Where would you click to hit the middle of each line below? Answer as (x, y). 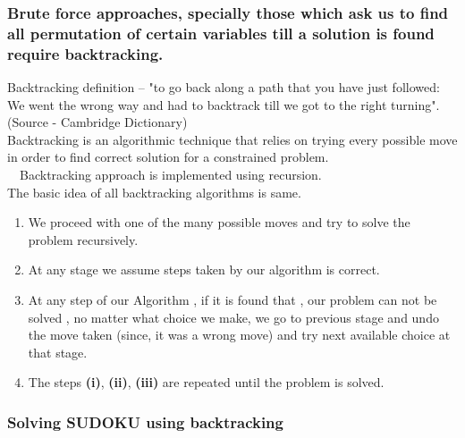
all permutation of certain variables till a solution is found (221, 33)
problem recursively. (83, 239)
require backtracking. (85, 53)
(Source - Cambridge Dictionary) (97, 122)
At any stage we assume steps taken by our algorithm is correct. (204, 270)
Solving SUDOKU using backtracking (145, 421)
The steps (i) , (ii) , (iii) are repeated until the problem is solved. (206, 382)
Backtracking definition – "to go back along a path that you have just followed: (224, 87)
